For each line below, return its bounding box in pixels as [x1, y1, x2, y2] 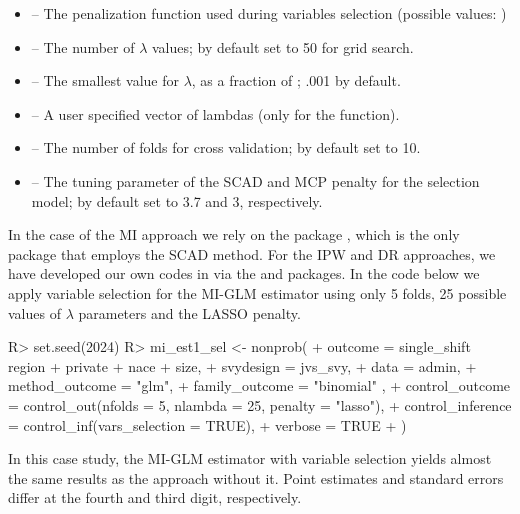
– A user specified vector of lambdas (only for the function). [31, 103, 400, 124]
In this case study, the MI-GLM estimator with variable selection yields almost [8, 448, 492, 469]
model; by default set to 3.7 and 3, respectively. [31, 190, 323, 211]
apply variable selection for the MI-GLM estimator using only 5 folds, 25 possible [8, 282, 507, 303]
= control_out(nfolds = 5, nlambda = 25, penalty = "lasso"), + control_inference [8, 394, 512, 415]
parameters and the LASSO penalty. [78, 302, 301, 323]
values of [8, 302, 61, 323]
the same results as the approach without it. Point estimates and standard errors [8, 467, 504, 488]
